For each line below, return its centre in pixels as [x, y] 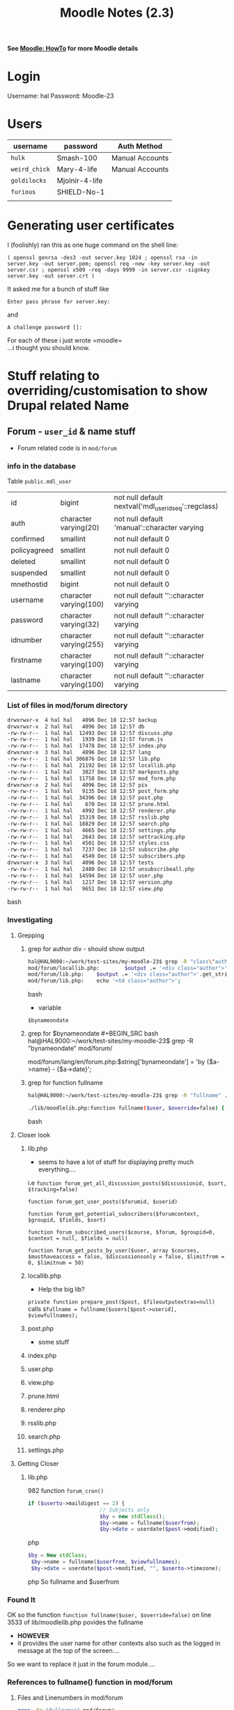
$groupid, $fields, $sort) [67, 1220]
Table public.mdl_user [39, 481]
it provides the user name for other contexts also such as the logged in [119, 1643]
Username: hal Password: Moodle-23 [61, 96]
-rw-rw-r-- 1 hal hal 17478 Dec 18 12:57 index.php [87, 746]
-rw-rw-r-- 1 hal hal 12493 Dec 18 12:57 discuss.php [90, 733]
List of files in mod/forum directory [68, 706]
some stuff [54, 1342]
